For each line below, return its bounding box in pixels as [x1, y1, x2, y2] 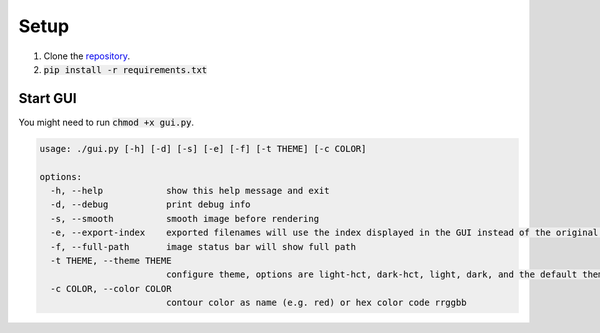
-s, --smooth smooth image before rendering [50, 213, 320, 224]
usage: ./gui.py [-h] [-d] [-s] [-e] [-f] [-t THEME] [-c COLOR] [39, 143, 367, 154]
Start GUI [18, 90, 77, 107]
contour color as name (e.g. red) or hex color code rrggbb [165, 297, 467, 309]
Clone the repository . [43, 50, 130, 62]
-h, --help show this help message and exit [50, 185, 330, 196]
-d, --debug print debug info [50, 199, 251, 210]
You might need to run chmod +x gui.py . [18, 116, 195, 128]
